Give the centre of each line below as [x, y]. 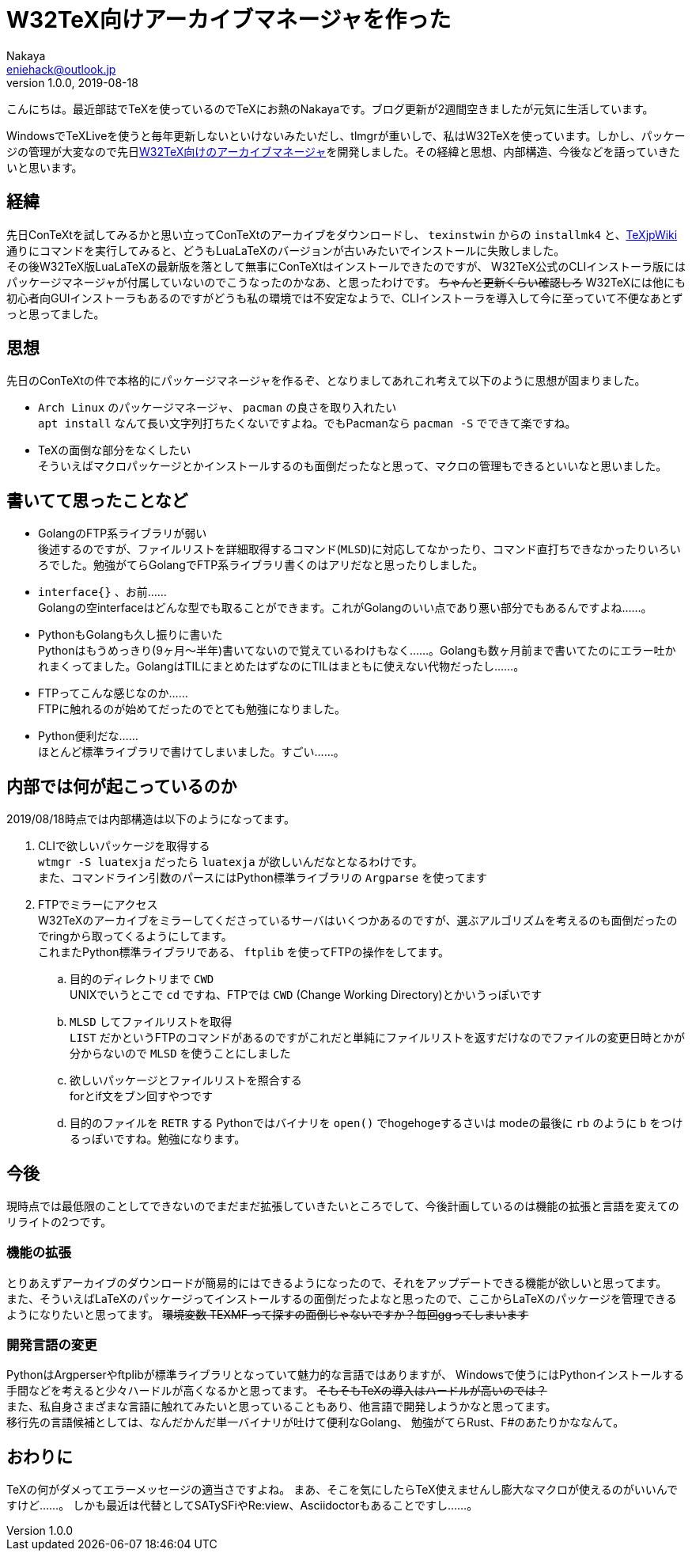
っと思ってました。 [56, 313]
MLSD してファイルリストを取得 [151, 1022]
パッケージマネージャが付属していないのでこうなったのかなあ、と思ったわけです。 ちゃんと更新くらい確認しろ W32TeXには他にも [346, 282]
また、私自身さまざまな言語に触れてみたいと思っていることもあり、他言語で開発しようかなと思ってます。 [282, 1407]
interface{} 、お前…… [102, 592]
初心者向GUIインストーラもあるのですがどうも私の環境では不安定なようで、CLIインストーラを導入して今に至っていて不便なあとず [345, 298]
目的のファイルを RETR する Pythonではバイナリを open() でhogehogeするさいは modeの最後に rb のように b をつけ [376, 1123]
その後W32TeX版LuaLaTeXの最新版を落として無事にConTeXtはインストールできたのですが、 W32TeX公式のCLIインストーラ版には [346, 266]
